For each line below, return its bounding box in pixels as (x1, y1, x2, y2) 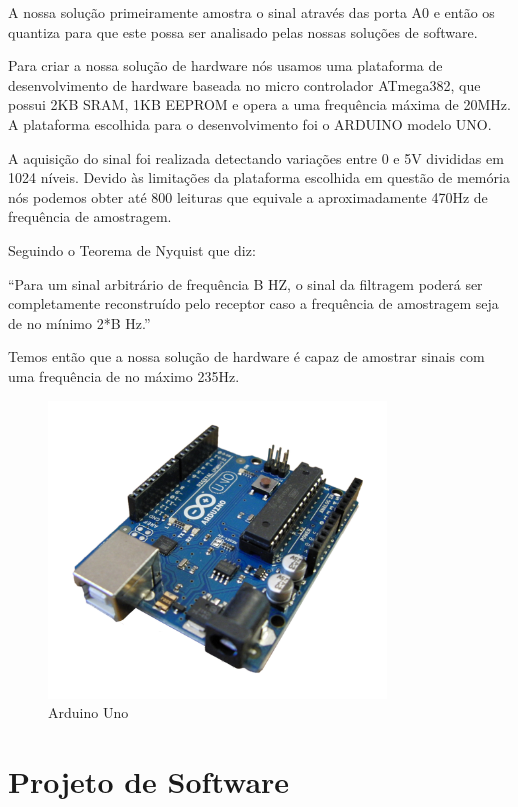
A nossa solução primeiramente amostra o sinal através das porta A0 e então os (8, 2, 495, 22)
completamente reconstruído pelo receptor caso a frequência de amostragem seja (8, 293, 499, 314)
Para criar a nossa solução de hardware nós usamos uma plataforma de (8, 55, 443, 76)
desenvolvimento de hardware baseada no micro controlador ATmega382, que (8, 74, 481, 95)
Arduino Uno (48, 702, 129, 723)
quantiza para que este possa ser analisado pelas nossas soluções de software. (8, 21, 478, 42)
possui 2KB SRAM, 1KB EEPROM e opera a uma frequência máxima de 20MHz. (8, 94, 511, 115)
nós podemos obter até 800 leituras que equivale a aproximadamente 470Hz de (8, 186, 488, 207)
